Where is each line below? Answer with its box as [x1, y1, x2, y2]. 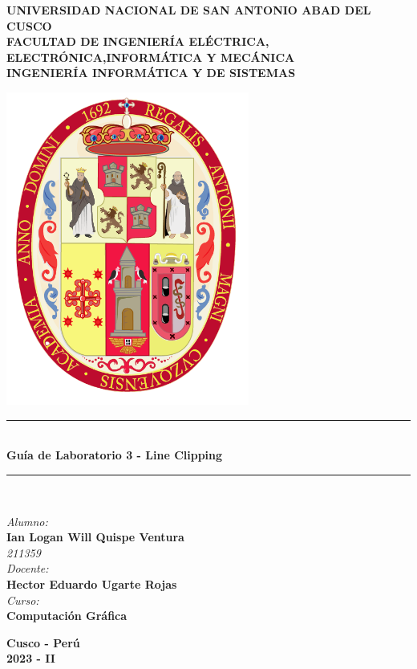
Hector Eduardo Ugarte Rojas [6, 576, 177, 592]
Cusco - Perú [6, 634, 80, 651]
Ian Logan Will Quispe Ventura [6, 528, 184, 545]
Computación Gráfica [6, 607, 128, 624]
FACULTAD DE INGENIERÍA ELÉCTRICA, [6, 33, 269, 50]
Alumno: [6, 512, 48, 529]
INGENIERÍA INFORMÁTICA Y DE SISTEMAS [6, 64, 296, 81]
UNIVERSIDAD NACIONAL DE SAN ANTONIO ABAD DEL [6, 2, 371, 18]
